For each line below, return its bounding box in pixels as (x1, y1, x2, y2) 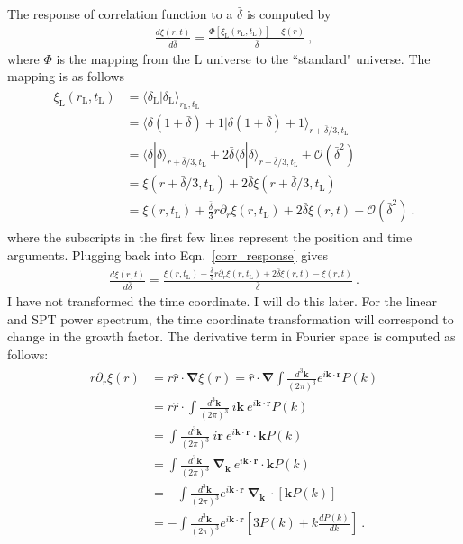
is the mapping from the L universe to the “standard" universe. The (56, 49, 431, 68)
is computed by (246, 5, 331, 23)
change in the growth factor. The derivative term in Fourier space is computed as (7, 327, 456, 346)
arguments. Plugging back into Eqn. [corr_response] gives (7, 245, 328, 264)
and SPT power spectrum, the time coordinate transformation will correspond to (7, 309, 454, 328)
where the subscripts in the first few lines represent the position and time (7, 228, 413, 247)
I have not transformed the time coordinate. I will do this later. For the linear (7, 291, 437, 310)
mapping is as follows (7, 67, 125, 86)
